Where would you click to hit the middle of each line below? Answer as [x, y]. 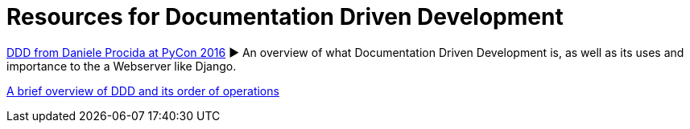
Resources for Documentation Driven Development [285, 17]
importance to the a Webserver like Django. [122, 66]
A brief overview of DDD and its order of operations [143, 91]
